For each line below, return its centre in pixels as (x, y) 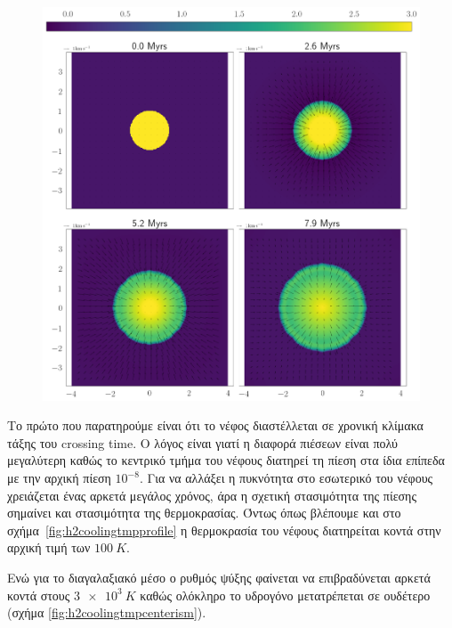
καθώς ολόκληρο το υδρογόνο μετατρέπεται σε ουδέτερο (285, 595)
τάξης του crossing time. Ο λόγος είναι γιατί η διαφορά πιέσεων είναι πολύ (202, 442)
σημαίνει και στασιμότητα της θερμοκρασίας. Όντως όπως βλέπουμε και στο (204, 513)
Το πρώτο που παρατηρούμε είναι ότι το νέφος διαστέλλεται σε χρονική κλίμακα (215, 425)
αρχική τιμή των (49, 547)
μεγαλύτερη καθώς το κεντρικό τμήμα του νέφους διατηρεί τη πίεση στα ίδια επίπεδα (226, 460)
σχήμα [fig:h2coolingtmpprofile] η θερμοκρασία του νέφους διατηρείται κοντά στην (224, 530)
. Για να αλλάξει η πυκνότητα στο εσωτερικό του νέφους (286, 478)
